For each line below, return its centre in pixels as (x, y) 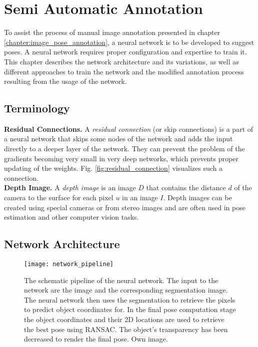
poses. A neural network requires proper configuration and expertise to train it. (125, 52)
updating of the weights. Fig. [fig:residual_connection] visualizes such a (113, 168)
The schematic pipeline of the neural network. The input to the (121, 280)
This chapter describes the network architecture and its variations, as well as (121, 61)
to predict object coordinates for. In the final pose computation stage (130, 309)
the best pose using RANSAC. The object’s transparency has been (126, 329)
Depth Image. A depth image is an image (70, 187)
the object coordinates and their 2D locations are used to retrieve (124, 319)
